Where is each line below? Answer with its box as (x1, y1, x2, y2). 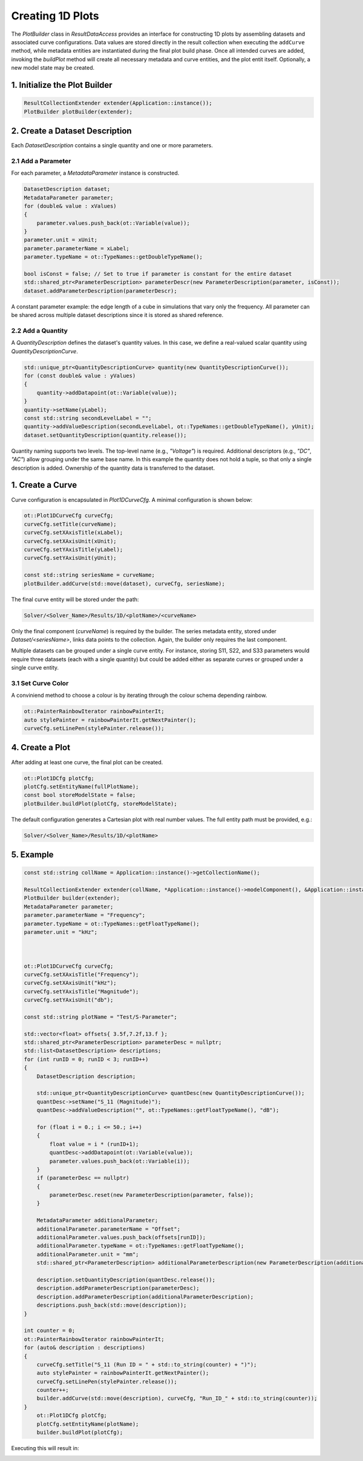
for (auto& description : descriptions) (24, 1344, 145, 1351)
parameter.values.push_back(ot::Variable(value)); (36, 219, 190, 227)
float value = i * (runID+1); (49, 1140, 139, 1148)
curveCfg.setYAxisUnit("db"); (24, 997, 114, 1003)
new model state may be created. (11, 64, 95, 72)
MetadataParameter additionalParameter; (36, 1217, 159, 1224)
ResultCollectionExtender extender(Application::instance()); (24, 100, 212, 107)
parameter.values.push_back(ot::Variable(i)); (49, 1157, 190, 1165)
